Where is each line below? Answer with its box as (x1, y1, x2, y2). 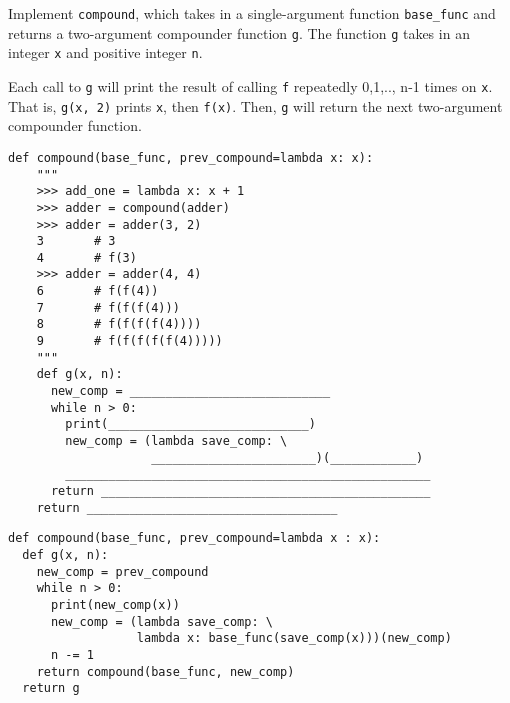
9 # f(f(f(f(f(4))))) (36, 334, 223, 349)
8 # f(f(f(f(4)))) (36, 317, 202, 332)
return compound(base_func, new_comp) (36, 664, 295, 679)
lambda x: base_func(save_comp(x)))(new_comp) (136, 631, 452, 646)
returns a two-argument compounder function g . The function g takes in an (8, 22, 470, 43)
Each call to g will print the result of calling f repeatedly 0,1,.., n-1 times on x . (8, 75, 493, 96)
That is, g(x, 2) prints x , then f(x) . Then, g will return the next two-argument (8, 95, 503, 116)
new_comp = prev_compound (36, 564, 209, 579)
